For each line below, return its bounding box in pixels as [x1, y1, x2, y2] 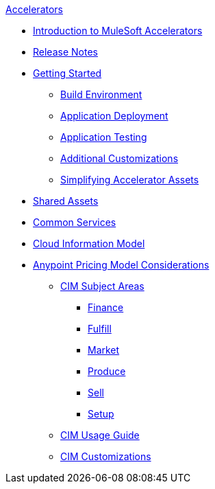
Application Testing [60, 131, 147, 143]
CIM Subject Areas [60, 280, 144, 292]
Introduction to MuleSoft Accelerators [33, 25, 203, 36]
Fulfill [88, 323, 112, 334]
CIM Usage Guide [60, 429, 140, 441]
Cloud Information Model [33, 238, 145, 249]
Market [88, 344, 120, 356]
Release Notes [33, 46, 98, 58]
